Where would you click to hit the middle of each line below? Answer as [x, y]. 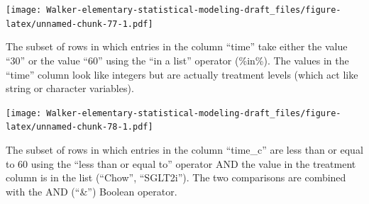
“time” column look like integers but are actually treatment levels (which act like [182, 74]
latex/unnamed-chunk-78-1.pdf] [79, 127]
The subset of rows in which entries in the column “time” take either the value [177, 46]
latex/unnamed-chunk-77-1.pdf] [79, 24]
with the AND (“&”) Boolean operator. [92, 191]
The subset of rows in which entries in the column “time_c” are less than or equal [184, 149]
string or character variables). [70, 88]
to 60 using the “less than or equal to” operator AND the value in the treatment [181, 163]
